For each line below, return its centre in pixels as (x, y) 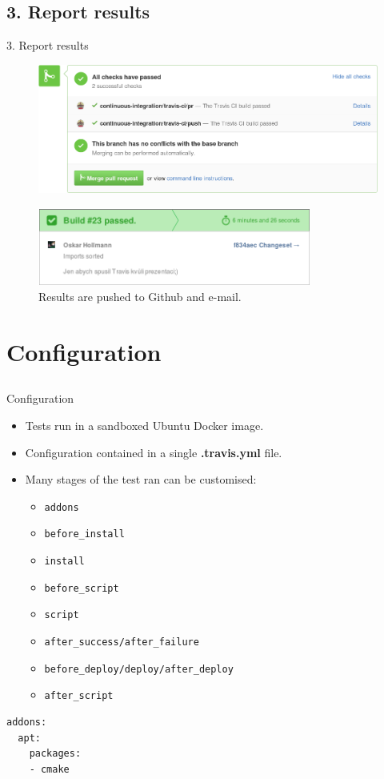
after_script (79, 696)
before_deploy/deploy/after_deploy (139, 669)
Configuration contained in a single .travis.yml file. (154, 452)
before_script (82, 588)
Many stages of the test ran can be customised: (141, 479)
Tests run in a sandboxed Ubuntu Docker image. (144, 425)
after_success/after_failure (122, 642)
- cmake (49, 769)
